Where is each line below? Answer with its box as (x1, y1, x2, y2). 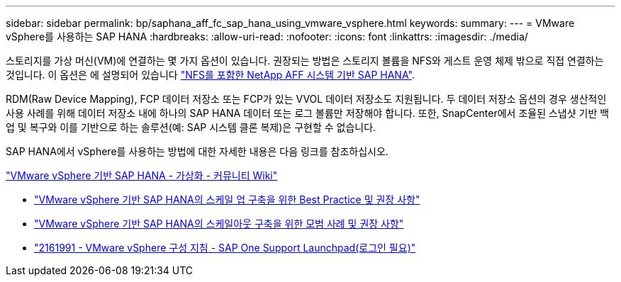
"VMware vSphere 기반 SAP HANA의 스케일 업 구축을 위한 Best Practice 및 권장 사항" (34, 193, 420, 205)
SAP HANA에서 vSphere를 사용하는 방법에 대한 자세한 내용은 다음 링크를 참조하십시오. (6, 145, 388, 157)
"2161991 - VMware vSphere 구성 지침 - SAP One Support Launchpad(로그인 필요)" (34, 242, 416, 254)
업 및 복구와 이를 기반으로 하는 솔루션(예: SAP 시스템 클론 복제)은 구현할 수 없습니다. (6, 121, 376, 133)
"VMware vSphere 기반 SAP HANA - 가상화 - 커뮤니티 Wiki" (6, 169, 278, 181)
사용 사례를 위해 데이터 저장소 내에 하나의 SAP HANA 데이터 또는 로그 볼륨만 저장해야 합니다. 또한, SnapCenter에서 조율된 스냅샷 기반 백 (6, 107, 610, 119)
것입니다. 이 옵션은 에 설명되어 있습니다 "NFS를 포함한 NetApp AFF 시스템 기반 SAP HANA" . (6, 69, 415, 81)
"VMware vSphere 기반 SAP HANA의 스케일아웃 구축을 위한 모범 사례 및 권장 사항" (34, 218, 404, 230)
